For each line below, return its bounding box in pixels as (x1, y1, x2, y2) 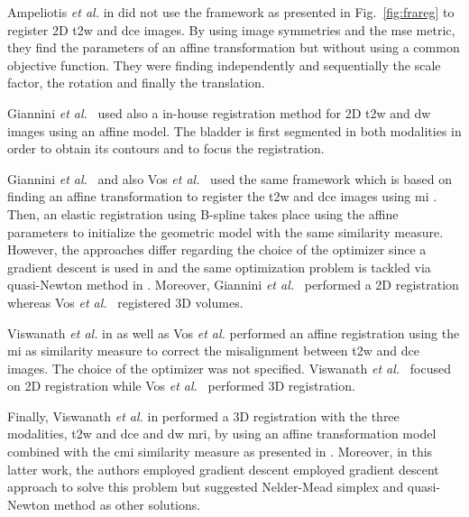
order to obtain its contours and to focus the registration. (7, 139, 325, 158)
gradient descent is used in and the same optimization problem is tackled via (7, 257, 431, 276)
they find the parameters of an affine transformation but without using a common (7, 38, 460, 57)
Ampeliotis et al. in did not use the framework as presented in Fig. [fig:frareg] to (7, 3, 455, 21)
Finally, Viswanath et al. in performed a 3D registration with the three (7, 406, 400, 425)
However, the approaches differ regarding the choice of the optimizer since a (7, 240, 427, 259)
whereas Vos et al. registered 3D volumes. (7, 292, 244, 311)
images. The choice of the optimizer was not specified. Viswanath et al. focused (7, 358, 451, 377)
